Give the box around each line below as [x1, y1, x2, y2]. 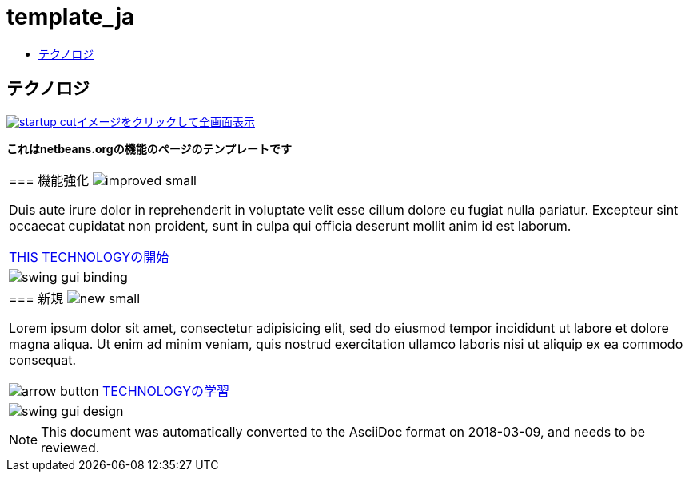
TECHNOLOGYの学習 [102, 382, 230, 399]
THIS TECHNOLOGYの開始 [9, 248, 169, 265]
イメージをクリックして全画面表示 [76, 114, 255, 128]
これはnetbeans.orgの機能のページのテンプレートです [6, 141, 292, 156]
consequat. [9, 351, 77, 368]
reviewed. [41, 439, 100, 456]
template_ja [6, 3, 135, 30]
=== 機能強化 [9, 172, 90, 188]
